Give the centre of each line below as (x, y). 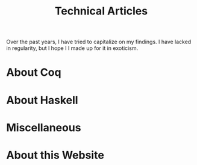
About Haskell (42, 100)
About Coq (34, 73)
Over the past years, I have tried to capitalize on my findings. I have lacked (99, 42)
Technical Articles (101, 11)
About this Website (55, 155)
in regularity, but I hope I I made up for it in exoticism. (72, 48)
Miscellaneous (44, 127)
